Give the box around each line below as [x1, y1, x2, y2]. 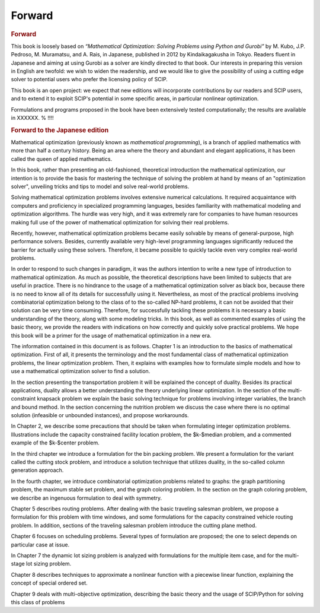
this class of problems [11, 598, 65, 605]
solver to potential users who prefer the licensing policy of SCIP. [11, 76, 168, 83]
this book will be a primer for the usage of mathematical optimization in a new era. [11, 332, 212, 339]
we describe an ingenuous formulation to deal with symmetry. [11, 494, 162, 501]
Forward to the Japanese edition [11, 126, 109, 134]
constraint [11, 395, 36, 402]
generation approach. [11, 466, 64, 474]
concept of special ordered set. [11, 579, 88, 587]
